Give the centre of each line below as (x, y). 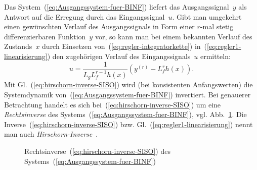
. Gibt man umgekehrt (207, 16)
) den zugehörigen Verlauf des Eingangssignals (119, 56)
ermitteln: (215, 56)
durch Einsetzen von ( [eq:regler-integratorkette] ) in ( (125, 46)
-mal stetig (217, 26)
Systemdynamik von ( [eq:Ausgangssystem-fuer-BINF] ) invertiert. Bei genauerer (127, 95)
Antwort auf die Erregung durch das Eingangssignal (84, 16)
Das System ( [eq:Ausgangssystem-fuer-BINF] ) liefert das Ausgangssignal (117, 7)
